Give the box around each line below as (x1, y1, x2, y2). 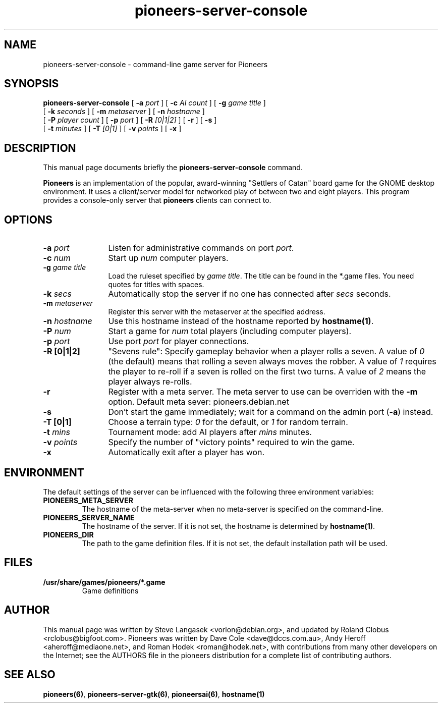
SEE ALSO (4, 668, 56, 681)
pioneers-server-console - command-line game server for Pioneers (43, 60, 268, 69)
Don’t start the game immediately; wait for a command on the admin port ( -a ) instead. (108, 407, 433, 417)
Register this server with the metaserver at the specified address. (108, 307, 325, 316)
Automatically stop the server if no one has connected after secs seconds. (108, 289, 391, 299)
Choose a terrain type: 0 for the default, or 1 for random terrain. (108, 417, 348, 427)
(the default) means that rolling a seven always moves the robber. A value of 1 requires (108, 356, 436, 367)
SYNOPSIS (4, 77, 59, 90)
